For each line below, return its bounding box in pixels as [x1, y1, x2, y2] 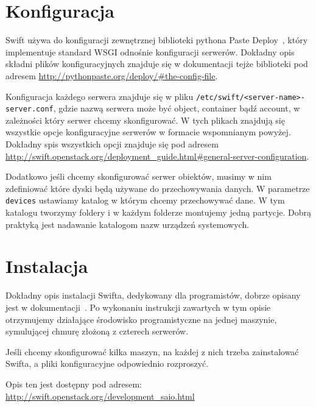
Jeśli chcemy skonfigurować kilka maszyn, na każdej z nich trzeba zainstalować [5, 345, 299, 358]
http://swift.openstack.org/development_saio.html [5, 389, 195, 402]
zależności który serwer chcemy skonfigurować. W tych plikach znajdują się [5, 113, 285, 126]
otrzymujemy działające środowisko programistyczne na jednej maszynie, [5, 313, 277, 325]
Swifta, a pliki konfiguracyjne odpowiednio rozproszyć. [5, 357, 209, 370]
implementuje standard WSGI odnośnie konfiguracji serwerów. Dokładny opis [5, 45, 295, 58]
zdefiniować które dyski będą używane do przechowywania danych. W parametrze [5, 182, 310, 194]
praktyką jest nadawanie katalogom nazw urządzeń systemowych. [5, 218, 250, 230]
